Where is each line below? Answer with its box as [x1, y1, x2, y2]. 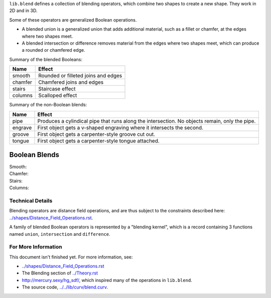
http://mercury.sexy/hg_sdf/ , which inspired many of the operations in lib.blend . [22, 277, 193, 283]
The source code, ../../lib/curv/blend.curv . [22, 284, 108, 290]
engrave [12, 124, 32, 131]
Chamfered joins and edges [38, 79, 104, 86]
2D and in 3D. [9, 8, 38, 14]
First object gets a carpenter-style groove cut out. [37, 130, 156, 137]
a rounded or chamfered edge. [22, 47, 85, 53]
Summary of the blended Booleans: [9, 56, 83, 62]
